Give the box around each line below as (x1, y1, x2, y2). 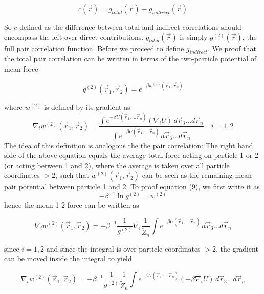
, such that (55, 170, 89, 180)
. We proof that (207, 42, 256, 53)
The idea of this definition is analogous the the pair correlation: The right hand (4, 140, 253, 150)
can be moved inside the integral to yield (4, 253, 132, 264)
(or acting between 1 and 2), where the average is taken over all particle (4, 160, 230, 170)
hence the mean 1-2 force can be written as (4, 199, 139, 210)
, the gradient (216, 243, 258, 254)
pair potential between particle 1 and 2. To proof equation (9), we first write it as (4, 181, 260, 192)
